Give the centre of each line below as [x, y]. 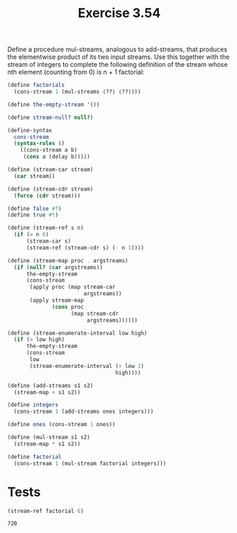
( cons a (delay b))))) [57, 157]
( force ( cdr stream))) [47, 196]
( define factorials [36, 85]
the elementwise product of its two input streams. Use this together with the [118, 57]
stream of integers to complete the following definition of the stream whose [118, 65]
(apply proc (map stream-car [72, 287]
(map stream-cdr [95, 313]
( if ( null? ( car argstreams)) [58, 267]
